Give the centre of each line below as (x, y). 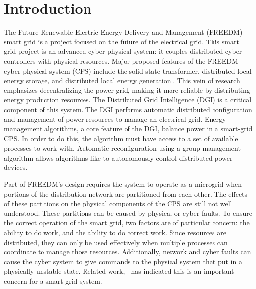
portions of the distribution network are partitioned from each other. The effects (126, 193)
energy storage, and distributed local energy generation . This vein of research (122, 80)
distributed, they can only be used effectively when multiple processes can (116, 242)
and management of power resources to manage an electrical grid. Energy (115, 119)
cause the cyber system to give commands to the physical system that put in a (123, 261)
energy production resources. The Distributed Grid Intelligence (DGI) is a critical (128, 100)
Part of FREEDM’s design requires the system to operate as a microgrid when (123, 184)
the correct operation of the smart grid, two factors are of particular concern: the (127, 223)
